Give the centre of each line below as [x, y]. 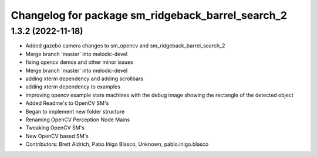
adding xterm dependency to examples [73, 87]
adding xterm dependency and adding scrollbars [85, 78]
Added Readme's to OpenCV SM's [67, 103]
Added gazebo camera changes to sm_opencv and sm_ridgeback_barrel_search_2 [125, 46]
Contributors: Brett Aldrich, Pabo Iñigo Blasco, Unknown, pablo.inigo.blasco [117, 144]
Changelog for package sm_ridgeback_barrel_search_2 [149, 15]
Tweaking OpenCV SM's [55, 128]
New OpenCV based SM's [57, 136]
